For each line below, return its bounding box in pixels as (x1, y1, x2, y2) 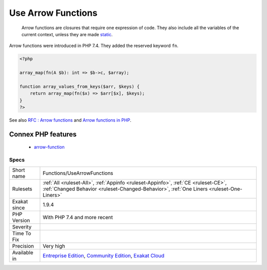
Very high (43, 242, 65, 249)
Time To (12, 230, 32, 237)
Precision (12, 242, 34, 249)
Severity (12, 223, 32, 230)
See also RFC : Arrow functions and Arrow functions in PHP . (9, 117, 132, 123)
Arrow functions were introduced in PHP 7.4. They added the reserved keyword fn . (9, 43, 179, 49)
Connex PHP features (9, 130, 77, 138)
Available (12, 249, 34, 256)
